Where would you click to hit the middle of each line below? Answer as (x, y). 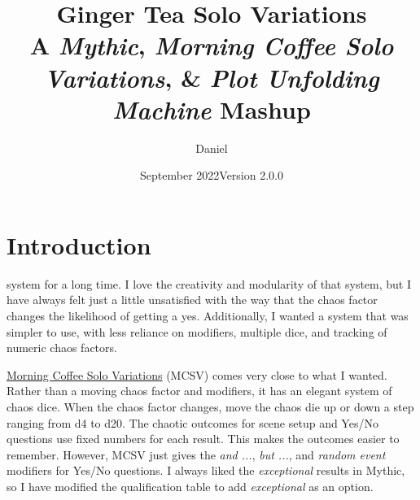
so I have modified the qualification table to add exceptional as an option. (190, 486)
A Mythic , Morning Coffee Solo (212, 46)
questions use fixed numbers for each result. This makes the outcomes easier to (203, 439)
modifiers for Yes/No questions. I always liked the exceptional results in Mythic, (206, 470)
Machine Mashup (212, 109)
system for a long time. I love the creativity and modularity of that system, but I (209, 283)
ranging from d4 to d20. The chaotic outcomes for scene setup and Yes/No (192, 422)
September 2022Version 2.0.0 (212, 175)
